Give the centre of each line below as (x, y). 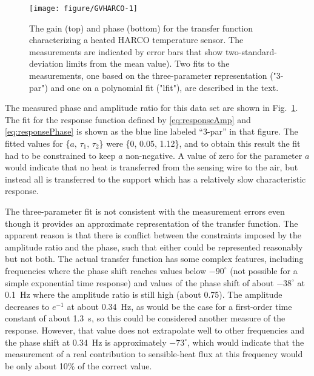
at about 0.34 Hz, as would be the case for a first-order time (179, 306)
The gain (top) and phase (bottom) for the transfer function (141, 28)
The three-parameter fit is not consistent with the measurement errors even (145, 211)
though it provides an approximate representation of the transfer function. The (152, 223)
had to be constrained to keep (60, 155)
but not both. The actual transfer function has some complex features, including (154, 259)
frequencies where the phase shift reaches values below (106, 270)
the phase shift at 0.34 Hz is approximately (86, 342)
